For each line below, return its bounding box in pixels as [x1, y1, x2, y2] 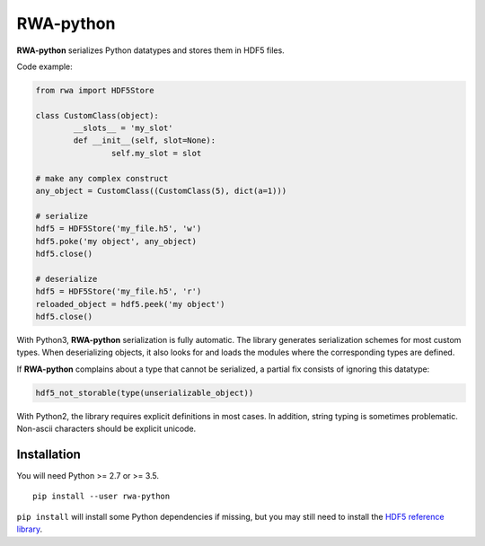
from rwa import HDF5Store [35, 85, 154, 95]
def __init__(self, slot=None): [73, 136, 216, 145]
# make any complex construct [35, 173, 169, 183]
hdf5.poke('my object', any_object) [35, 236, 198, 246]
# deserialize [35, 274, 98, 284]
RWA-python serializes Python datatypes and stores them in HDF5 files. [16, 45, 285, 56]
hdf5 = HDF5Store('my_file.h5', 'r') [35, 286, 202, 296]
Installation [16, 446, 81, 462]
